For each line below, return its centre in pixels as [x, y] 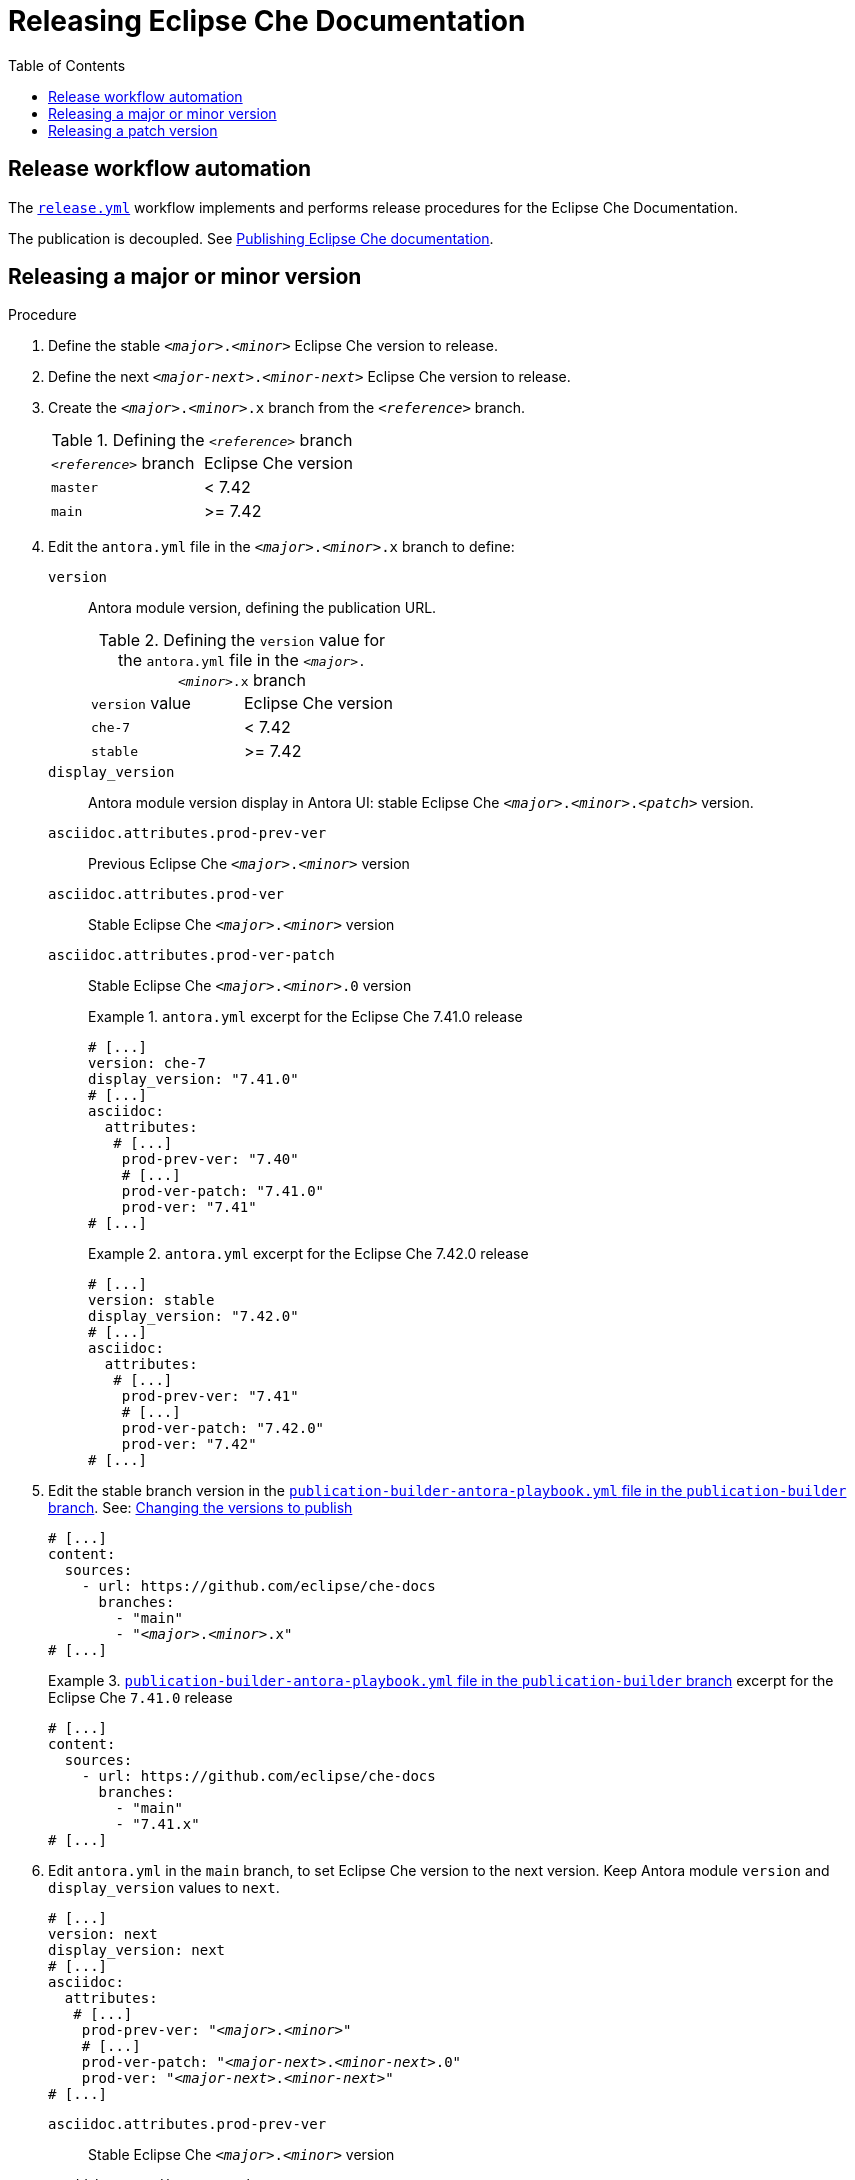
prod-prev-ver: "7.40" [210, 1159]
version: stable [151, 1300]
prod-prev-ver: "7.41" [210, 1396]
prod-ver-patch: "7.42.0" [223, 1428]
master [74, 487]
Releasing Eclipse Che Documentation [267, 21]
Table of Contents [67, 65]
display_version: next [137, 1950]
